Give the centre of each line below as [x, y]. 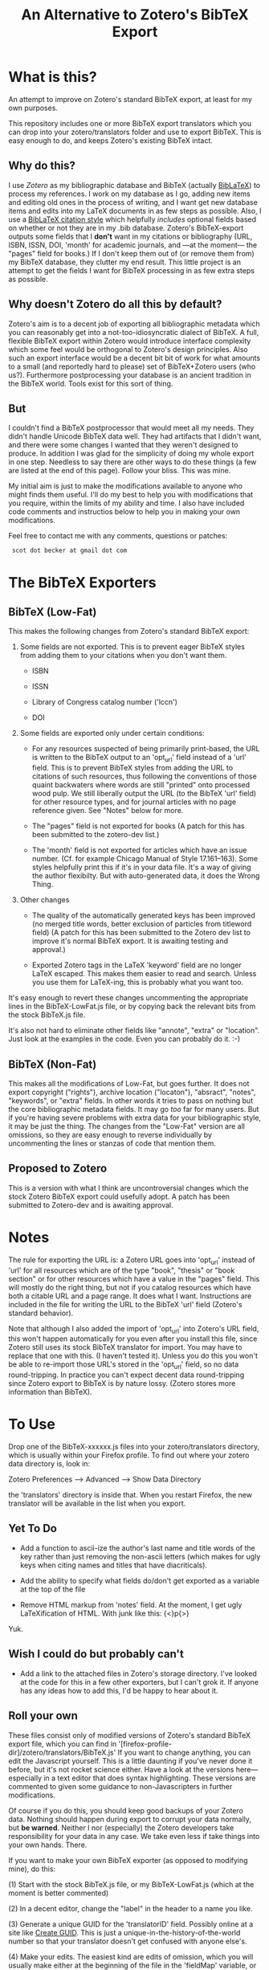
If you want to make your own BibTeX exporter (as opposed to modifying [128, 1860]
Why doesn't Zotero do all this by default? [115, 304]
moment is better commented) [59, 1893]
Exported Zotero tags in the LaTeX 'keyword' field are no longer [137, 965]
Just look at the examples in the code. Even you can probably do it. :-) [124, 1039]
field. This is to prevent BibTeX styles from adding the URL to [132, 768]
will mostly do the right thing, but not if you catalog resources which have [130, 1287]
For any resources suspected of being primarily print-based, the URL [146, 749]
